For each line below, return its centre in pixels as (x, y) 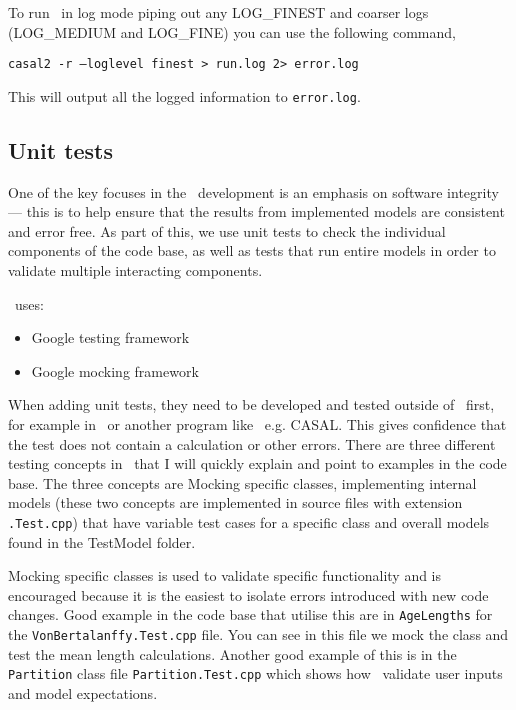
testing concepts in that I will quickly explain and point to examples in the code (257, 463)
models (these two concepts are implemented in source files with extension (235, 502)
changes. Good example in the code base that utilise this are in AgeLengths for (250, 614)
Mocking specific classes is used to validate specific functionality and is (225, 575)
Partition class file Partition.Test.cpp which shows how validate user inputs (255, 673)
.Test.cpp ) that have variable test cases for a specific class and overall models (249, 522)
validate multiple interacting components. (135, 270)
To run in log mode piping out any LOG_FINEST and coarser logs (218, 12)
